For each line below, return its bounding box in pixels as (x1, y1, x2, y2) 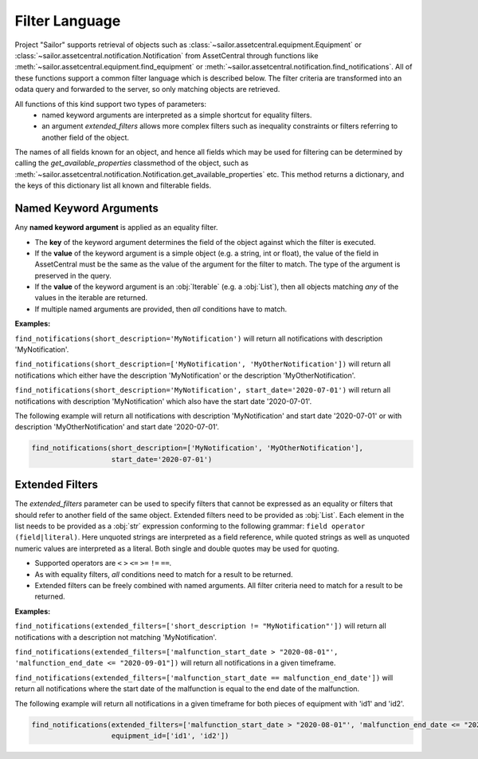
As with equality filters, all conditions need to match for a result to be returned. (34, 569, 294, 579)
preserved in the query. (34, 271, 112, 280)
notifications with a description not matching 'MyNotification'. (14, 632, 217, 642)
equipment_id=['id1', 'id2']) (111, 731, 229, 740)
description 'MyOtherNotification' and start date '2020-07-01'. (14, 422, 219, 432)
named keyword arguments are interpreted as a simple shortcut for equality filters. (41, 110, 312, 120)
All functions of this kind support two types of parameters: (14, 99, 207, 109)
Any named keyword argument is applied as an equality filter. (14, 223, 218, 232)
